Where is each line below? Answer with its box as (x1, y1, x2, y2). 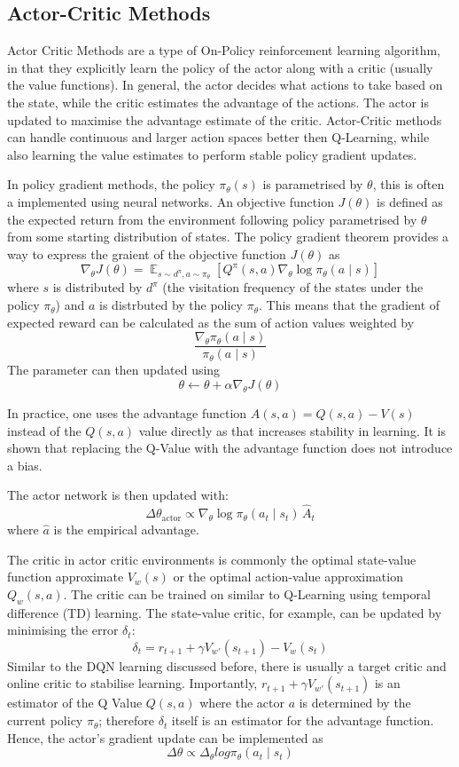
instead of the (7, 421, 82, 439)
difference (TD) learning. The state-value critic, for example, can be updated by (7, 603, 442, 621)
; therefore (98, 711, 154, 730)
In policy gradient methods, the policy (7, 175, 215, 194)
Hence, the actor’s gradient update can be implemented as (7, 728, 323, 747)
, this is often (372, 175, 445, 194)
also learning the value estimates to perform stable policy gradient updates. (7, 145, 417, 163)
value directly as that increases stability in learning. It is (138, 421, 447, 439)
